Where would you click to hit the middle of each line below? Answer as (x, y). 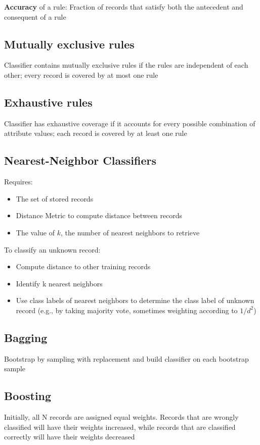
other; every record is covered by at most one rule (81, 75)
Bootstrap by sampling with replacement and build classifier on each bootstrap (126, 358)
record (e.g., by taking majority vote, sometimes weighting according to (127, 310)
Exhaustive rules (48, 102)
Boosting (28, 396)
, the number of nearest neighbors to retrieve (130, 232)
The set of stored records (55, 198)
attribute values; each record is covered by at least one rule (96, 133)
